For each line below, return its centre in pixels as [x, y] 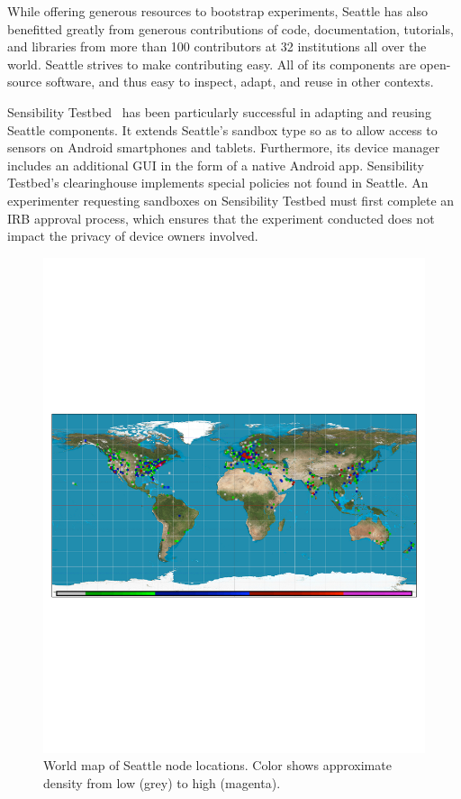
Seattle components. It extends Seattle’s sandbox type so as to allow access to [222, 129]
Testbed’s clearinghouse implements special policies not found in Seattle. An [218, 183]
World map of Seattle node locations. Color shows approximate [217, 765]
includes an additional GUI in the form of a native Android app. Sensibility [216, 165]
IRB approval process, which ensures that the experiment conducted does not [221, 218]
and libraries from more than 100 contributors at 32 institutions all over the [217, 46]
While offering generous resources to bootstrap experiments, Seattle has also [218, 11]
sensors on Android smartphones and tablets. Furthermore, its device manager [224, 147]
